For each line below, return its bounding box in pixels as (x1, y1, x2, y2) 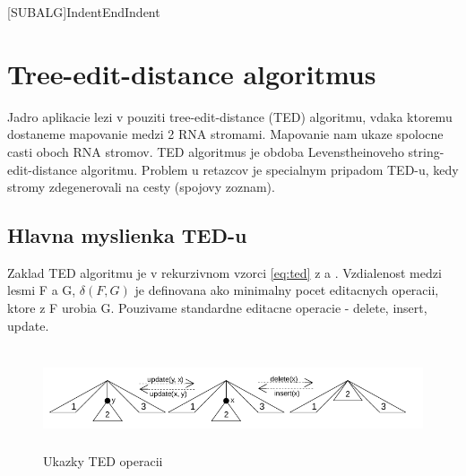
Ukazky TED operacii (43, 452, 163, 471)
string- (408, 142, 444, 160)
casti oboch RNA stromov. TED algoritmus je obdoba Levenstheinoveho (7, 142, 404, 160)
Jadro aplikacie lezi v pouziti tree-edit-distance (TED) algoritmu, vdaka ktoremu (7, 107, 453, 125)
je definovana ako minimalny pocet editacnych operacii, (134, 281, 439, 299)
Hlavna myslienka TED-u (7, 221, 247, 249)
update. (7, 316, 49, 334)
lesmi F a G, (7, 281, 76, 299)
